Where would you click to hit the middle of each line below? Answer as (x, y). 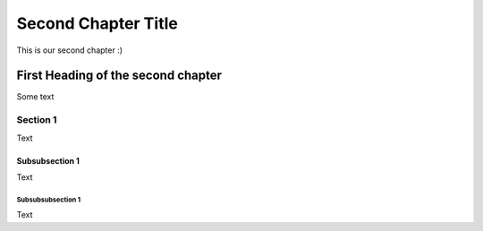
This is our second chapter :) (70, 50)
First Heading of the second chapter (119, 76)
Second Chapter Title (97, 23)
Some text (35, 97)
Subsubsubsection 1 (48, 200)
